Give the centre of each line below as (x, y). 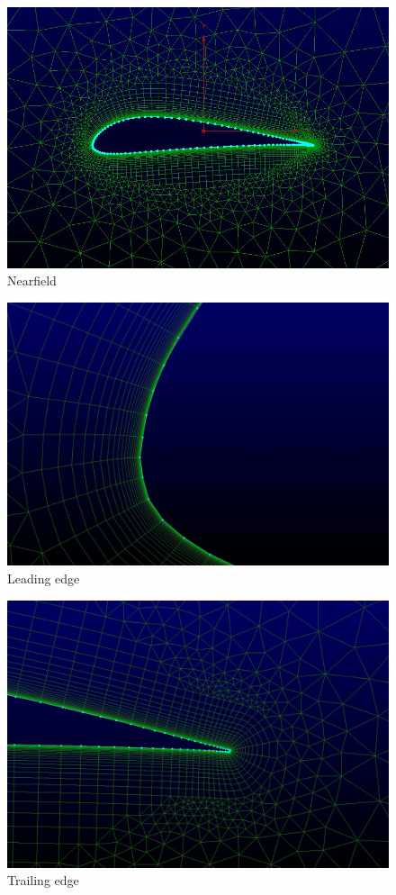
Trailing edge (43, 880)
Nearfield (32, 280)
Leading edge (44, 578)
